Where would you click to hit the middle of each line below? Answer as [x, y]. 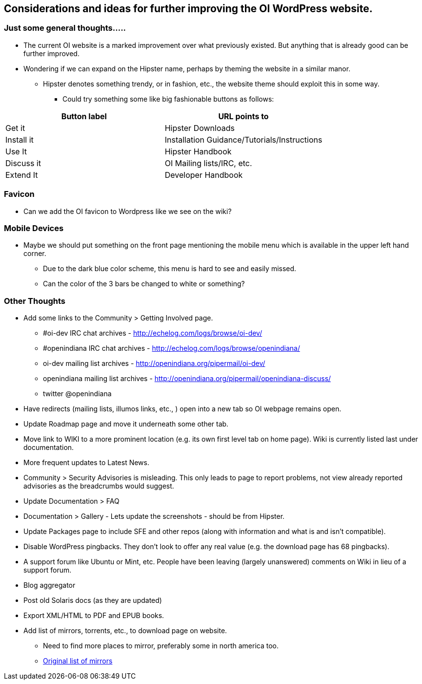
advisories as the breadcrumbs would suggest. [99, 486]
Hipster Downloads [200, 128]
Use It [16, 151]
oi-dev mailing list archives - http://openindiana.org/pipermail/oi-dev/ [154, 363]
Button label [84, 116]
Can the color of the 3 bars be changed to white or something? [144, 284]
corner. [35, 254]
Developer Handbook [204, 175]
